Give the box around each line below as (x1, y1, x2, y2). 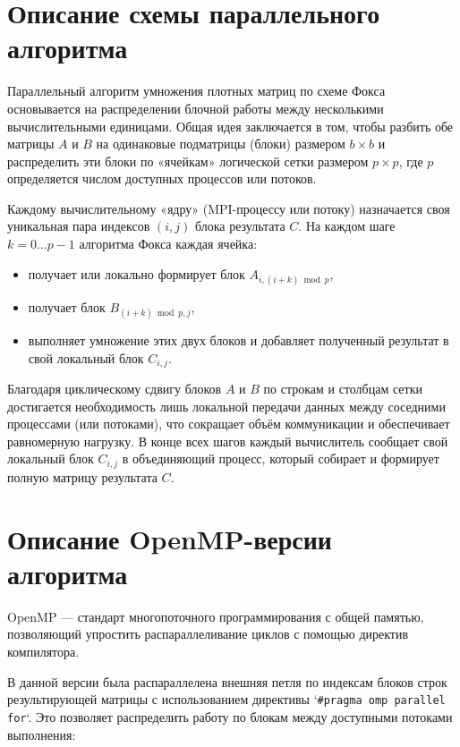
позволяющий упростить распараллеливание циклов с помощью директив (7, 624, 409, 643)
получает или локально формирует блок (28, 264, 245, 283)
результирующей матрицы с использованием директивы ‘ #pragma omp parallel (7, 690, 446, 709)
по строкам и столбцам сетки (263, 379, 422, 398)
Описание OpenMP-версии (7, 520, 332, 556)
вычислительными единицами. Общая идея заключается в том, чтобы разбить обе (7, 116, 454, 135)
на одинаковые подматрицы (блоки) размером (96, 134, 345, 153)
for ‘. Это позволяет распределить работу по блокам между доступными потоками (7, 707, 453, 726)
